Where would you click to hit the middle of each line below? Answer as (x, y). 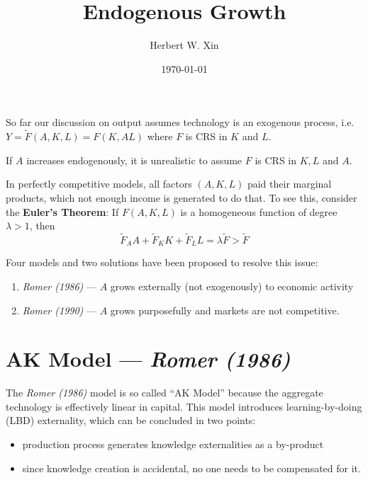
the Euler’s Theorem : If (62, 211)
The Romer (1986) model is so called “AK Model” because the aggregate (165, 393)
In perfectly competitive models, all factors (99, 184)
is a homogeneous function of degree (259, 211)
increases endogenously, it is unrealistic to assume (134, 160)
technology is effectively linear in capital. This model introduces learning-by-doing (184, 406)
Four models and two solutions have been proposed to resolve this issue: (162, 262)
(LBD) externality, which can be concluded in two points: (131, 420)
